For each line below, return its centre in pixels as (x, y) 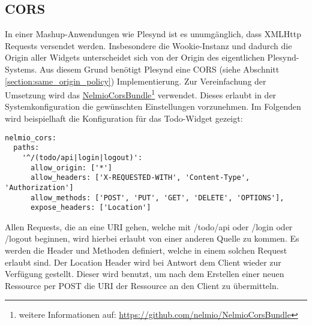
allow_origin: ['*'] (71, 168)
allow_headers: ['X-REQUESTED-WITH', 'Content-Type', (140, 178)
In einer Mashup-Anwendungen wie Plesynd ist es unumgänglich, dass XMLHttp (153, 34)
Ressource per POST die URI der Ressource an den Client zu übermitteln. (142, 285)
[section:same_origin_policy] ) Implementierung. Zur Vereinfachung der (136, 81)
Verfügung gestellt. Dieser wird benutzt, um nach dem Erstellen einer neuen (145, 274)
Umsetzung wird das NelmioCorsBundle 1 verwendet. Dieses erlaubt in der (141, 94)
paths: (26, 148)
